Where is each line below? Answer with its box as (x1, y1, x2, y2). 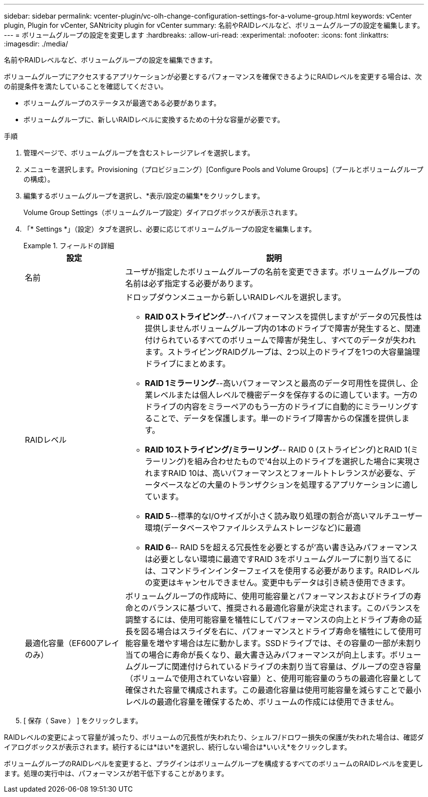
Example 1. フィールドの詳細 (23, 241, 114, 250)
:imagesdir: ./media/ (4, 40, 68, 48)
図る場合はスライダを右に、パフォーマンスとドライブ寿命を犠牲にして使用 (141, 626, 414, 636)
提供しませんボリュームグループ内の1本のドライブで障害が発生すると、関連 (145, 323, 421, 333)
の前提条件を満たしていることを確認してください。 (4, 82, 168, 90)
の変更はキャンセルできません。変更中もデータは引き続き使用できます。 (145, 578, 410, 587)
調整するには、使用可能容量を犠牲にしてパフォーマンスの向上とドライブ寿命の (125, 615, 414, 625)
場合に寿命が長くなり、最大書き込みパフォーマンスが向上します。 (149, 650, 390, 660)
